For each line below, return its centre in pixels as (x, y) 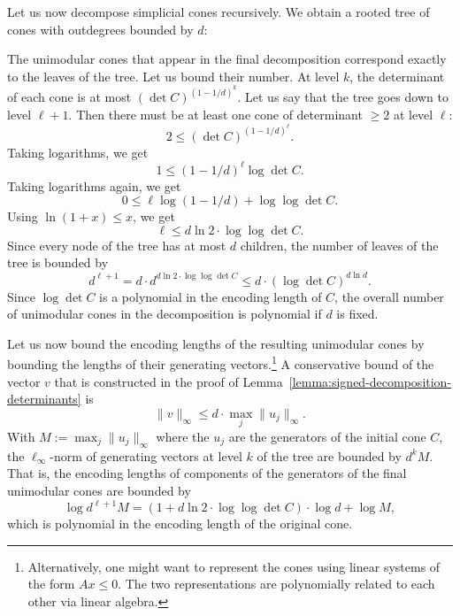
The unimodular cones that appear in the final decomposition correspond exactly (227, 59)
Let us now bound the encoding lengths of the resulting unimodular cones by (216, 343)
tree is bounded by (58, 262)
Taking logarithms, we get (78, 152)
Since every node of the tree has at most (117, 245)
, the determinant (397, 76)
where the (183, 436)
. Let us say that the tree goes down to (343, 97)
